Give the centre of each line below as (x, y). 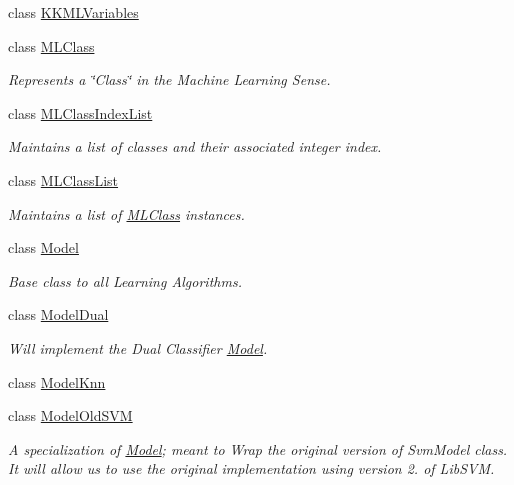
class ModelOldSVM (70, 415)
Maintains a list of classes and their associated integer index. (195, 146)
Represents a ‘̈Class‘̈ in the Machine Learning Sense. (169, 79)
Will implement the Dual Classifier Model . (138, 347)
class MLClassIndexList (80, 112)
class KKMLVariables (73, 12)
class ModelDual (58, 314)
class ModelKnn (57, 381)
